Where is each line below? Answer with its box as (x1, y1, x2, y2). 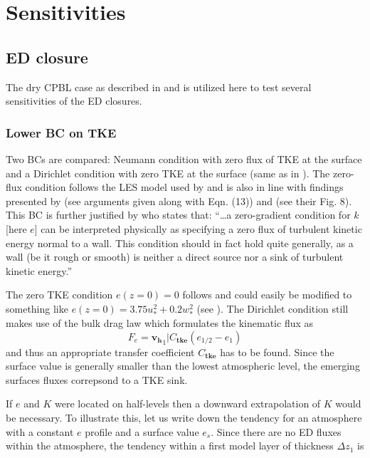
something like (6, 301, 68, 316)
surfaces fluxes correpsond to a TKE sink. (6, 372, 188, 387)
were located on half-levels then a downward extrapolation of (54, 396, 321, 411)
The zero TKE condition (6, 287, 113, 302)
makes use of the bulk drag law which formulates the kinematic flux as (6, 316, 314, 331)
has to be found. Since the (220, 344, 334, 359)
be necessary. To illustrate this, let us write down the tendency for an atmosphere (6, 410, 362, 425)
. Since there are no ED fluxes (211, 424, 342, 439)
